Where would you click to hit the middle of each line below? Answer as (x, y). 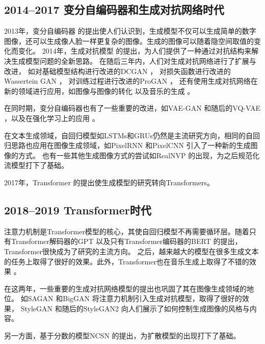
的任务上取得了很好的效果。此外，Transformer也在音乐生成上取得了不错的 (127, 261)
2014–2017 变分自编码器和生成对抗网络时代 (114, 9)
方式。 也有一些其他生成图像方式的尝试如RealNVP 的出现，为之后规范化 (139, 155)
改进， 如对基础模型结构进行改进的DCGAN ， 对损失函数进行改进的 (117, 71)
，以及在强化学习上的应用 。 (52, 118)
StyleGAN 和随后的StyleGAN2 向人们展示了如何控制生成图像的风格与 (135, 308)
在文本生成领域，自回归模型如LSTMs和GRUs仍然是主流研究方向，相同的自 (128, 135)
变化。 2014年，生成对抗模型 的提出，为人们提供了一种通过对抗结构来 (135, 51)
